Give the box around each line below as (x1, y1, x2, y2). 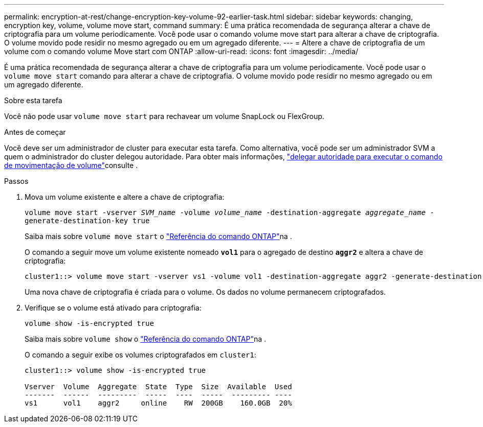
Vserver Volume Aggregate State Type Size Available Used (25, 383, 292, 391)
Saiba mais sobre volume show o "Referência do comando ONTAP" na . (25, 335, 267, 343)
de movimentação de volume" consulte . (4, 161, 138, 170)
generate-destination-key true (25, 217, 150, 225)
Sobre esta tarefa (4, 96, 62, 105)
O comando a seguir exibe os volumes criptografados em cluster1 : (25, 350, 256, 359)
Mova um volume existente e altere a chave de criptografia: (25, 193, 225, 201)
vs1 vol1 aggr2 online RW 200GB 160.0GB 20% (25, 399, 292, 407)
